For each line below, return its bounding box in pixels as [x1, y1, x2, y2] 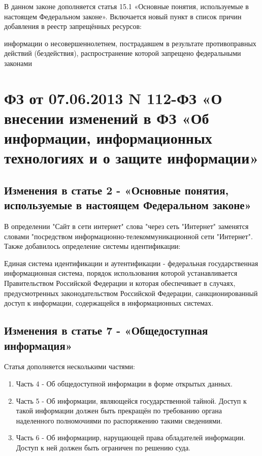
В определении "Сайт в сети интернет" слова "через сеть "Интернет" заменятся [4, 221, 249, 232]
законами [4, 57, 32, 68]
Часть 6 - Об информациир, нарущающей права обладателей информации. [16, 432, 246, 443]
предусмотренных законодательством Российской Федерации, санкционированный [4, 287, 258, 298]
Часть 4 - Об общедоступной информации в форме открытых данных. [16, 378, 233, 389]
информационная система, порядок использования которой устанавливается [4, 268, 238, 278]
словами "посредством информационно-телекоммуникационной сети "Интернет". [4, 231, 253, 241]
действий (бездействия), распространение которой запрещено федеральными [4, 48, 241, 58]
